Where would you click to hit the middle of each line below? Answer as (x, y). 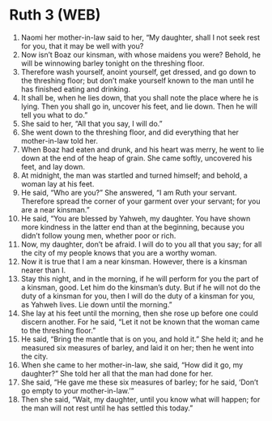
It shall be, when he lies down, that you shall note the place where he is (140, 97)
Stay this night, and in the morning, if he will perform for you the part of (140, 278)
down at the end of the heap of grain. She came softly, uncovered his (136, 158)
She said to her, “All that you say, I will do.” (91, 123)
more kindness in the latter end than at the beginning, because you (133, 227)
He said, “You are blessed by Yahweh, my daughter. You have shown (136, 218)
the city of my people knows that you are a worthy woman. (119, 252)
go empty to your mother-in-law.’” (77, 390)
